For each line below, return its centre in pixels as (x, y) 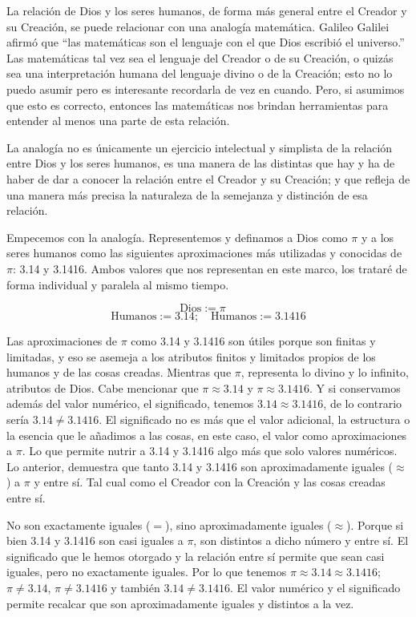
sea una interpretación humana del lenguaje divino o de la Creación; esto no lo (200, 73)
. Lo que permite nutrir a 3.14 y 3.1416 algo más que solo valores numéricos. (210, 451)
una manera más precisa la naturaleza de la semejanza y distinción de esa (187, 194)
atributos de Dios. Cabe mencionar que (103, 387)
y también (135, 587)
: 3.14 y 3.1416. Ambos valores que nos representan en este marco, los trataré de (210, 268)
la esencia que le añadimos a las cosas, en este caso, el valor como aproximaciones (207, 435)
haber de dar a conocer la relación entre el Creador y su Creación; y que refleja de (208, 178)
